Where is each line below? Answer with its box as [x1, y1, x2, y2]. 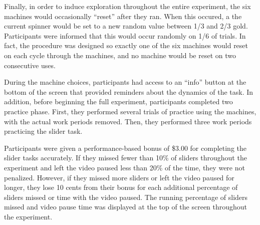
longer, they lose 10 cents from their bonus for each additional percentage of [4, 182, 238, 192]
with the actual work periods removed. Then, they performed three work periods [4, 116, 252, 126]
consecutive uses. [4, 60, 56, 70]
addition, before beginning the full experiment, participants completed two [4, 96, 233, 107]
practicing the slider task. [4, 126, 83, 136]
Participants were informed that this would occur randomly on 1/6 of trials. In [4, 30, 246, 41]
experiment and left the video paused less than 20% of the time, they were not [4, 162, 245, 172]
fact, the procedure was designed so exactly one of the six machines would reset [4, 40, 248, 51]
